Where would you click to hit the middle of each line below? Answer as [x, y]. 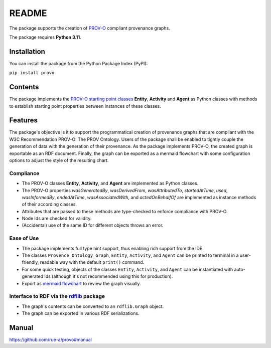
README [28, 13]
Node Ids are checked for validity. [57, 219]
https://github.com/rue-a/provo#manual [51, 340]
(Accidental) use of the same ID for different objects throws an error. [93, 225]
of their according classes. [49, 204]
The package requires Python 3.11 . [45, 37]
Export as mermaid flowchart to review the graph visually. [81, 283]
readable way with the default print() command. [92, 262]
